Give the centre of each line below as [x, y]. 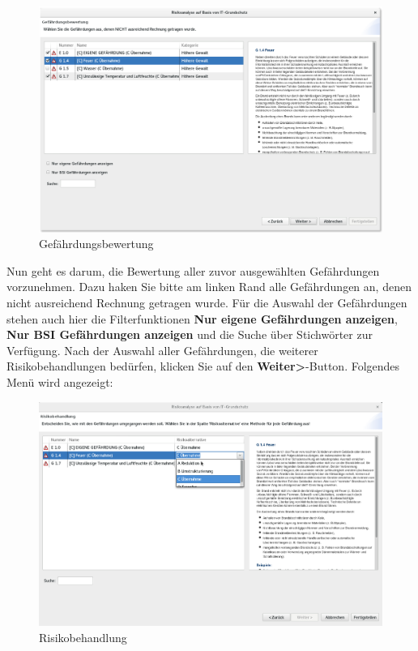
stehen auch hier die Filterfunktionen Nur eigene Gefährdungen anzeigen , [202, 318]
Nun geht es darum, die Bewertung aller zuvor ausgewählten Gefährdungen [193, 270]
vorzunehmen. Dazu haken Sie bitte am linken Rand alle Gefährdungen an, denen [209, 287]
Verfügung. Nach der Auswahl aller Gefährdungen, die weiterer [162, 350]
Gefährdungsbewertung [96, 244]
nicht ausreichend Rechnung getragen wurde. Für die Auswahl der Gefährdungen [207, 303]
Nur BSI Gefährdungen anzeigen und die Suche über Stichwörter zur [190, 334]
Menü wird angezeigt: [60, 382]
